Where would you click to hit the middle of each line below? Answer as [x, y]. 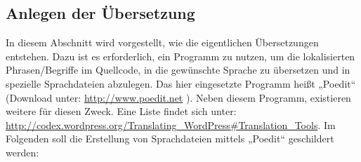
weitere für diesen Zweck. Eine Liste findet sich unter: [121, 111]
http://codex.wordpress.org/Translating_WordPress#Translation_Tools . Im [171, 124]
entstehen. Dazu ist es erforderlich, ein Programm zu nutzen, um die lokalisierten [180, 56]
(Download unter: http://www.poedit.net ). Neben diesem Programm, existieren [178, 97]
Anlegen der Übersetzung [100, 13]
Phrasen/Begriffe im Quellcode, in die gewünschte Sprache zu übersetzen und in [178, 70]
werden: [22, 152]
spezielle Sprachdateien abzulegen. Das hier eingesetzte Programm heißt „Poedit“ [181, 83]
